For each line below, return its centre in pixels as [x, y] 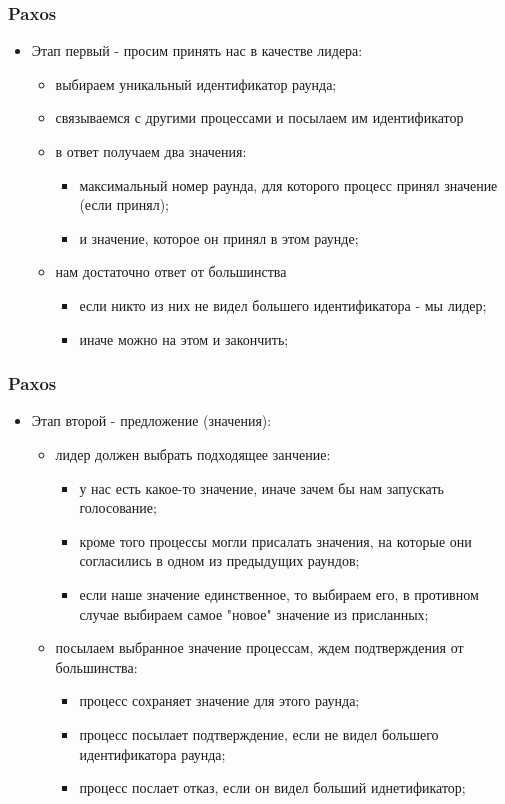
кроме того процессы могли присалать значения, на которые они [275, 540]
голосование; [118, 507]
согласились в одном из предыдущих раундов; [219, 560]
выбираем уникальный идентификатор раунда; [196, 83]
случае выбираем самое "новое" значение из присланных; [254, 613]
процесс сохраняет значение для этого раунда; [219, 700]
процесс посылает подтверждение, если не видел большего [259, 733]
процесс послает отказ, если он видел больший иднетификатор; [272, 787]
